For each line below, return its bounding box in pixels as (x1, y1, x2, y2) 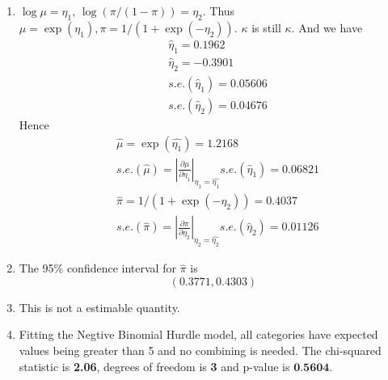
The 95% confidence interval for (19, 260, 176, 277)
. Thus (202, 2, 235, 19)
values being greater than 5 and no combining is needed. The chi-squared (19, 341, 382, 358)
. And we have (291, 19, 363, 36)
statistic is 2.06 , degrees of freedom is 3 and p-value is (19, 357, 290, 374)
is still (251, 19, 281, 36)
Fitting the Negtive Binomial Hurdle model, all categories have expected (19, 326, 378, 343)
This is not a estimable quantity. (19, 298, 180, 315)
